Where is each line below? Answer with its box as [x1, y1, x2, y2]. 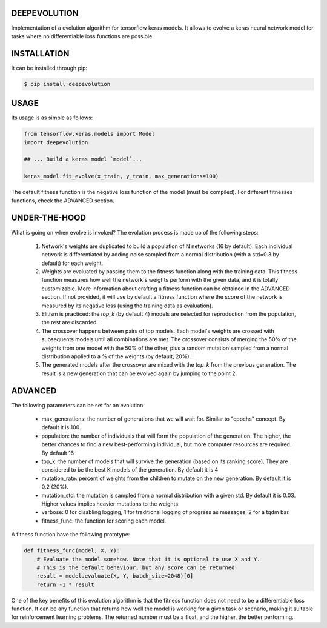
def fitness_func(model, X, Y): [24, 547, 121, 554]
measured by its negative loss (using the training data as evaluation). [41, 302, 213, 309]
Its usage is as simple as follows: [11, 114, 93, 121]
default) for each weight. [41, 259, 104, 267]
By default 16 [41, 449, 74, 456]
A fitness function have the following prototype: [11, 531, 130, 538]
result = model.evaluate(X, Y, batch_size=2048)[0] [36, 573, 194, 580]
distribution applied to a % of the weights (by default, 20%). [41, 352, 191, 360]
